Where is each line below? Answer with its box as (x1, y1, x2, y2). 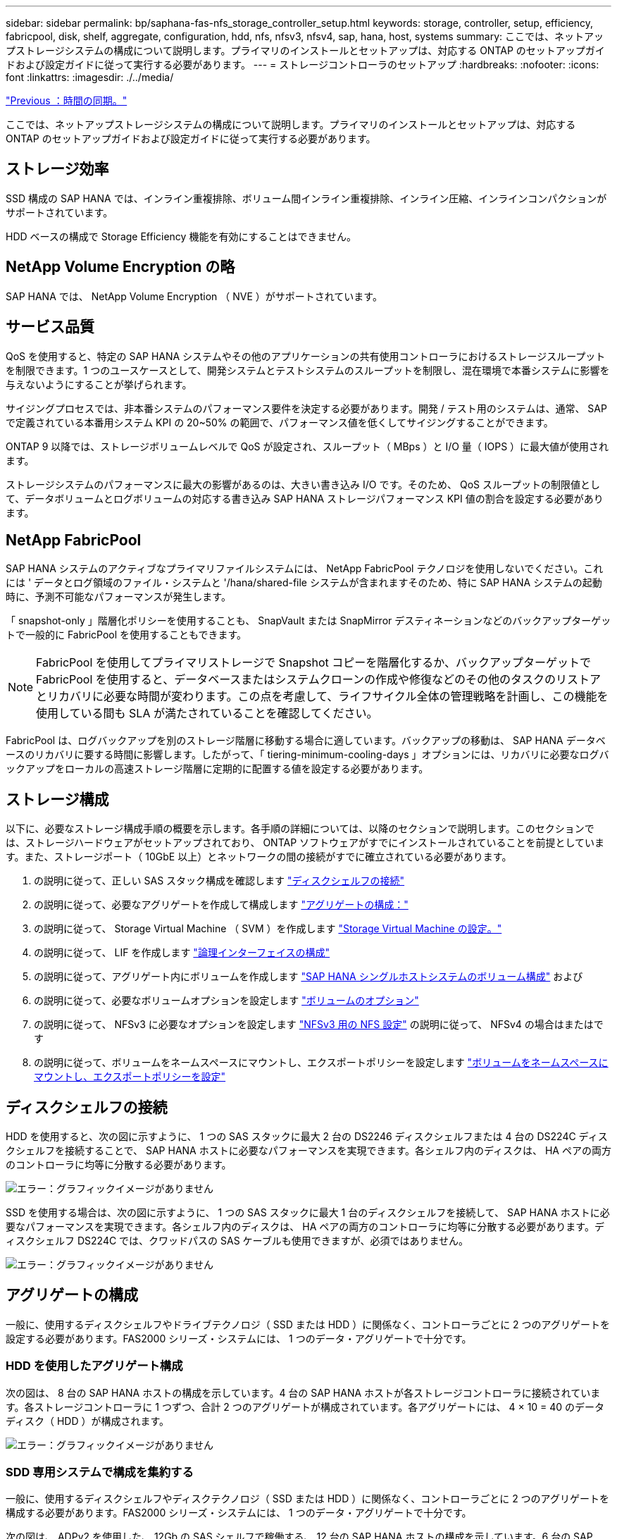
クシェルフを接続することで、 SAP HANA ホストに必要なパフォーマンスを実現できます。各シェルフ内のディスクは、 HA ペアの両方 (6, 1144, 611, 1157)
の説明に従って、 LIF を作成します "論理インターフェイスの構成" (34, 946, 330, 959)
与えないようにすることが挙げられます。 (6, 378, 192, 390)
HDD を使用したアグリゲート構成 (6, 1359, 183, 1373)
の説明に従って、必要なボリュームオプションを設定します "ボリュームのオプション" (34, 994, 419, 1007)
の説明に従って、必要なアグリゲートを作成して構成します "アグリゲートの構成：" (34, 898, 409, 911)
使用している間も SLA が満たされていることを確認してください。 (36, 706, 378, 721)
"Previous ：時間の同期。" (6, 94, 127, 106)
